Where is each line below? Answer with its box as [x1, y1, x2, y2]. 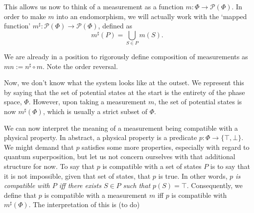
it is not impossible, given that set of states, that [4, 170, 151, 181]
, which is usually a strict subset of [43, 106, 148, 117]
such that [123, 180, 151, 190]
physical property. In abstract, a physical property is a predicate [4, 132, 197, 142]
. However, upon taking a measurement [28, 96, 146, 107]
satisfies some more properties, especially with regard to [82, 142, 250, 152]
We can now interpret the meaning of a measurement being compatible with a [4, 122, 238, 133]
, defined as [98, 21, 132, 31]
